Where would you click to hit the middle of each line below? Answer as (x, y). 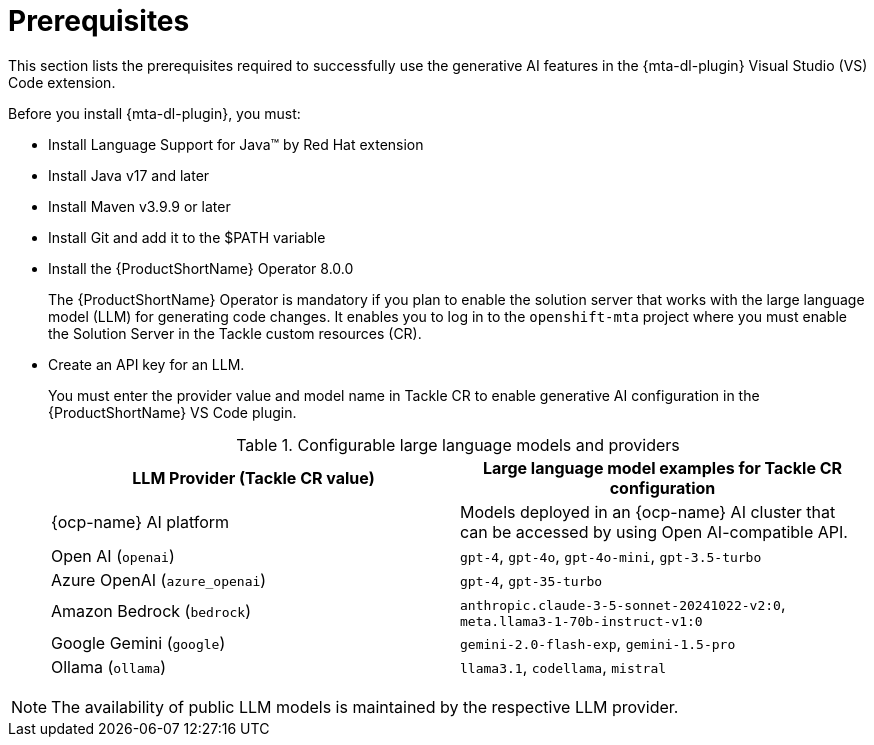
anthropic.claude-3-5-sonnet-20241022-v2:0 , (623, 603)
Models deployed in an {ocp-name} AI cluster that (648, 511)
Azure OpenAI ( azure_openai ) (159, 579)
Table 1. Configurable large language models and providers (458, 444)
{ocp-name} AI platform (140, 521)
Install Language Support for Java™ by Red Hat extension (236, 144)
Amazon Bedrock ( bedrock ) (151, 611)
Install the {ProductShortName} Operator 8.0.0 (201, 268)
